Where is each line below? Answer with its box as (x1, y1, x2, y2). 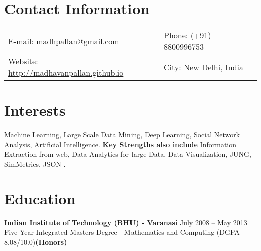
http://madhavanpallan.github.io (8, 67, 124, 79)
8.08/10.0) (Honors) (4, 236, 67, 247)
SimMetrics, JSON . (4, 159, 66, 169)
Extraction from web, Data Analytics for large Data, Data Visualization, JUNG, (4, 149, 251, 159)
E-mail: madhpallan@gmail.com (8, 35, 119, 47)
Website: (8, 55, 38, 67)
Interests (4, 100, 66, 120)
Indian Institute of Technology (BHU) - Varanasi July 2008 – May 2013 (4, 217, 247, 227)
